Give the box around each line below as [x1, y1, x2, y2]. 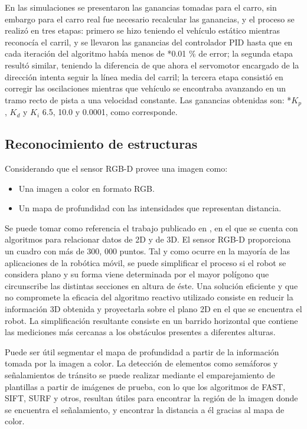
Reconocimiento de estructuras [5, 135, 198, 153]
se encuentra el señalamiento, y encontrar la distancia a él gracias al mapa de [5, 403, 285, 415]
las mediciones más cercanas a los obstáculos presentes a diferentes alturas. [5, 326, 276, 338]
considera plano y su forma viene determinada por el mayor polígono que [5, 268, 269, 280]
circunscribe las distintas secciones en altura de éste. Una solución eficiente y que [5, 279, 298, 292]
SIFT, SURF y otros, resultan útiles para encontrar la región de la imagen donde [5, 392, 298, 404]
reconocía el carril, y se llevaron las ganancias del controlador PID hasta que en [5, 35, 293, 48]
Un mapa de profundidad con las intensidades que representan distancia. [18, 202, 282, 214]
